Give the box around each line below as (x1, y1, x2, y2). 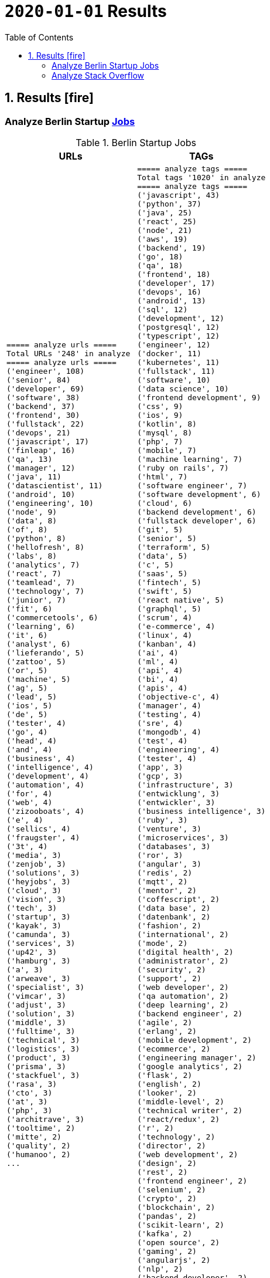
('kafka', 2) (137, 1229, 193, 1238)
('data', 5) (137, 551, 188, 560)
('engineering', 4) (137, 745, 220, 754)
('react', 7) (6, 569, 61, 578)
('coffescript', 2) (137, 894, 220, 904)
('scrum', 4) (137, 613, 193, 622)
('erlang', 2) (137, 1026, 197, 1036)
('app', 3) (137, 762, 183, 772)
